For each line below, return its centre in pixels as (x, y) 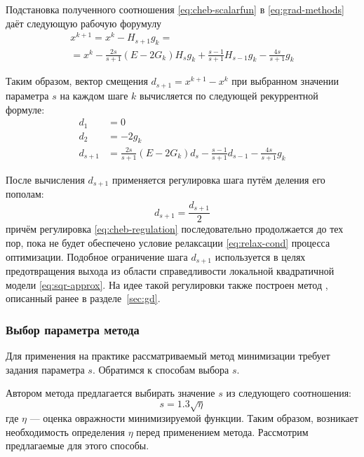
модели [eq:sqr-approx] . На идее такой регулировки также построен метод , (167, 284)
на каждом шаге (94, 95)
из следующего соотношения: (289, 393)
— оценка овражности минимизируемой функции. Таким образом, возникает (194, 418)
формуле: (25, 109)
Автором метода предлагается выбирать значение (110, 393)
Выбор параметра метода (73, 329)
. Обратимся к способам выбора (161, 369)
